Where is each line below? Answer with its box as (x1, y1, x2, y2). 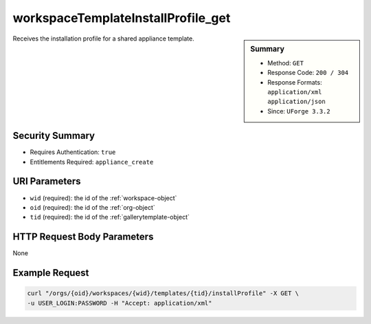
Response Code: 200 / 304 (267, 69, 349, 77)
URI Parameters (12, 175, 82, 187)
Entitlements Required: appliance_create (30, 158, 154, 166)
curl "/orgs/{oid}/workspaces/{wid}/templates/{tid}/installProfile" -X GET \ (27, 290, 299, 297)
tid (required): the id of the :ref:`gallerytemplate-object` (30, 213, 190, 222)
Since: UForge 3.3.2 (267, 107, 330, 115)
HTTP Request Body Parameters (12, 231, 154, 243)
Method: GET (267, 58, 304, 67)
